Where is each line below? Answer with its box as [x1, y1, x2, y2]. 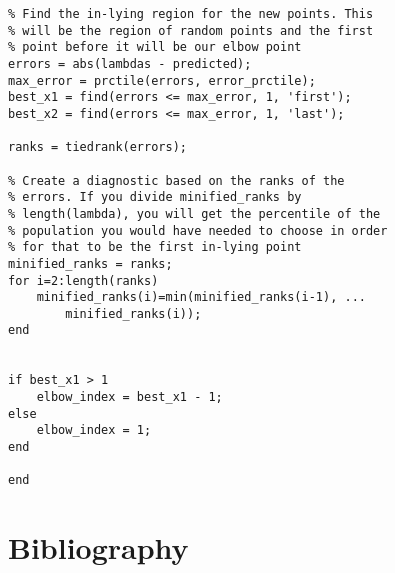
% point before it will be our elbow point [8, 40, 302, 55]
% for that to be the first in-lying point [8, 240, 302, 255]
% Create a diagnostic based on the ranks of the [8, 173, 345, 188]
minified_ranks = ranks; [8, 256, 173, 271]
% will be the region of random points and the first [8, 23, 374, 38]
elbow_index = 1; [36, 423, 152, 438]
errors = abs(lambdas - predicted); [8, 56, 252, 71]
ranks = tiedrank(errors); [8, 140, 187, 155]
